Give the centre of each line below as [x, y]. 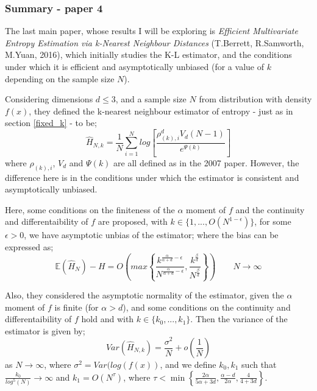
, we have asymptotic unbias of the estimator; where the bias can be [151, 235]
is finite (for [77, 307]
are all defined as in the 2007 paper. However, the [206, 162]
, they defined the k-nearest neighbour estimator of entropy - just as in [161, 111]
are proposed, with [133, 221]
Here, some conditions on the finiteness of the [90, 209]
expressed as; [29, 246]
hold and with [108, 319]
